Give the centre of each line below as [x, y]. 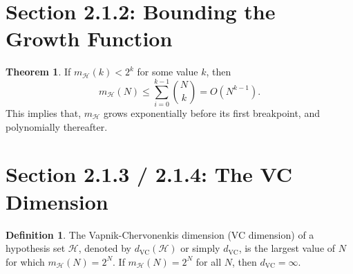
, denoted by [105, 248]
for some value [168, 72]
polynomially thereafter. [57, 126]
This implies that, [44, 113]
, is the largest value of [287, 248]
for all [209, 261]
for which [25, 261]
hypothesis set [36, 248]
